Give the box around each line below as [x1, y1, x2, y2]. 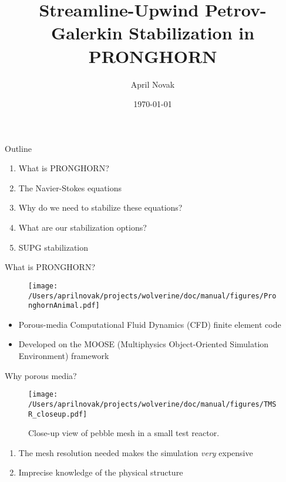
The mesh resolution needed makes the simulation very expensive [18, 446, 253, 458]
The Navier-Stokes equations [18, 181, 122, 194]
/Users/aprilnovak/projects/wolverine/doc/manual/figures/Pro [28, 291, 277, 300]
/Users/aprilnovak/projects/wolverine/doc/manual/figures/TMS [28, 400, 277, 408]
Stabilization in [129, 21, 255, 45]
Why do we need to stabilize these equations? [18, 201, 183, 214]
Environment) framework [18, 350, 109, 361]
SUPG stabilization [18, 241, 89, 253]
